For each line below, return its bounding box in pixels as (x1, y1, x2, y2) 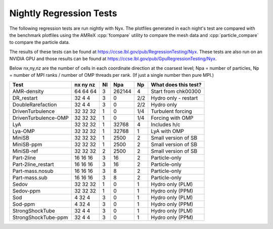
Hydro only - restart (151, 95, 198, 102)
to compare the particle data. (9, 39, 70, 45)
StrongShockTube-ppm (12, 214, 68, 221)
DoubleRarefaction (12, 101, 57, 108)
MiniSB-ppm (12, 141, 42, 148)
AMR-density (12, 88, 44, 95)
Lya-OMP (12, 128, 35, 135)
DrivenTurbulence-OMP (12, 114, 69, 121)
